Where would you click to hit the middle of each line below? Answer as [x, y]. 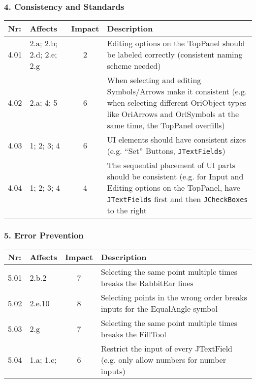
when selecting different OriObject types [177, 103]
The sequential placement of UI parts [171, 165]
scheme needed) [134, 66]
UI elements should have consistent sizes [176, 140]
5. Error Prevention [44, 235]
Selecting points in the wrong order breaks [174, 297]
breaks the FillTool [133, 334]
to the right [127, 210]
